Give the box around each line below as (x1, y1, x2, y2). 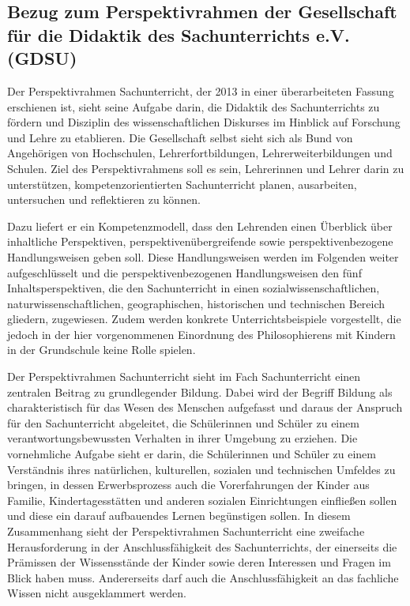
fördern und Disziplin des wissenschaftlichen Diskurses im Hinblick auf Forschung (7, 114, 401, 130)
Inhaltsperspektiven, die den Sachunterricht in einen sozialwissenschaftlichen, (7, 280, 380, 296)
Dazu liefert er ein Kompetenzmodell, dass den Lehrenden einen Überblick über (7, 217, 393, 234)
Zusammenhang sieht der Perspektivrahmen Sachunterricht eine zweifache (7, 523, 365, 540)
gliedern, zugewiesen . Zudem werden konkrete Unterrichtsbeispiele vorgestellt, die (7, 311, 401, 327)
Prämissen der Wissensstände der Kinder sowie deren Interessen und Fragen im (7, 554, 391, 570)
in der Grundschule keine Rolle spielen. (7, 341, 196, 358)
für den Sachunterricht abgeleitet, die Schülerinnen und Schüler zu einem (7, 414, 359, 431)
